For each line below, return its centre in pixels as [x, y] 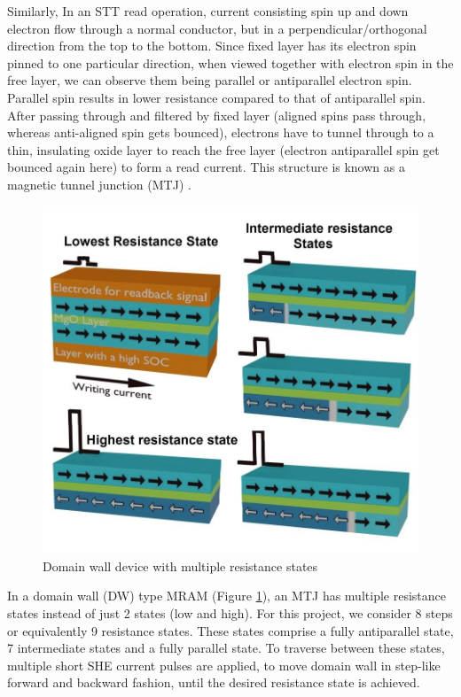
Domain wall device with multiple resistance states [180, 565]
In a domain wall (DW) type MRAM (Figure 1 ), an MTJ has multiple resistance [227, 596]
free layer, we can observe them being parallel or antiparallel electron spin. [210, 80]
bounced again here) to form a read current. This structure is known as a [206, 167]
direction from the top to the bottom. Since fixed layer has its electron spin [212, 46]
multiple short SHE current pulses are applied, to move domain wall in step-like [224, 665]
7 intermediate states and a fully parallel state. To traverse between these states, [226, 648]
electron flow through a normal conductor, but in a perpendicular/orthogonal [217, 28]
